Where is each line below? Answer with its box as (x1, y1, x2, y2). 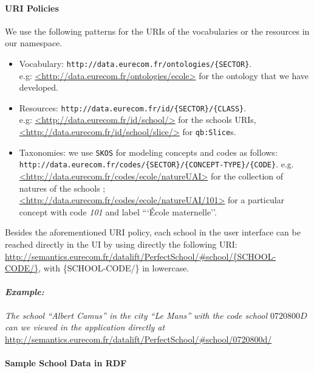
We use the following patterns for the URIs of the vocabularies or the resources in (5, 24, 310, 37)
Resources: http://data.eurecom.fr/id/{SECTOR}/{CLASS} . (19, 101, 247, 114)
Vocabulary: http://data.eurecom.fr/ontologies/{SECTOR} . (19, 57, 252, 69)
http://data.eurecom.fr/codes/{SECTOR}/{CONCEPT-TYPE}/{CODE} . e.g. (19, 158, 294, 170)
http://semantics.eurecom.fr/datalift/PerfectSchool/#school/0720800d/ (5, 332, 272, 345)
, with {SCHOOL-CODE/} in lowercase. (38, 262, 189, 274)
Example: (5, 285, 44, 298)
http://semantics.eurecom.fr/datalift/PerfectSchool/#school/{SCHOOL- (5, 249, 276, 262)
